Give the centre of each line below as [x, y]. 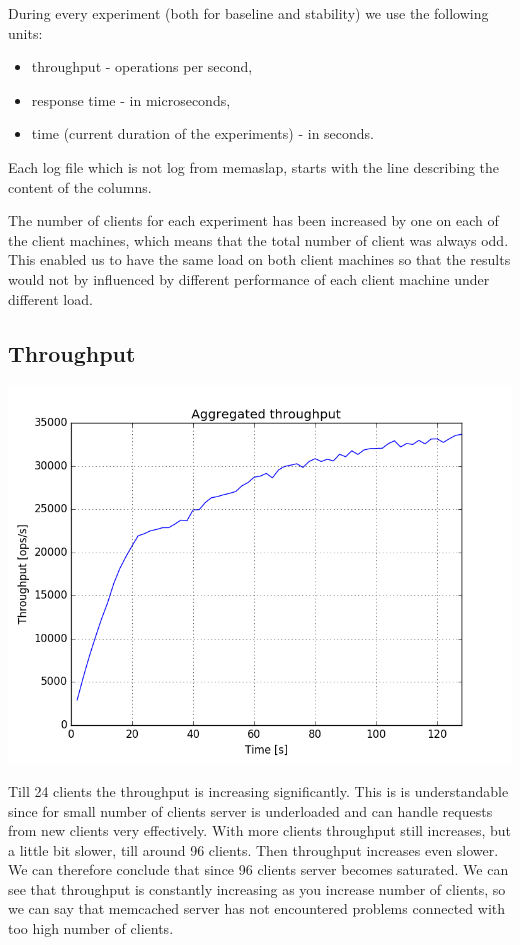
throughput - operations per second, [142, 66]
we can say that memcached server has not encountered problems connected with [256, 908]
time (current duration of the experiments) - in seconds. [203, 133]
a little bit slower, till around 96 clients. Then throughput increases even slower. [253, 849]
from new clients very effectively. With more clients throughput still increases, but [260, 830]
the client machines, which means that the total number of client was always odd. [258, 239]
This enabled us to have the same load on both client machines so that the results [259, 259]
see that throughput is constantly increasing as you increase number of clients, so [257, 888]
